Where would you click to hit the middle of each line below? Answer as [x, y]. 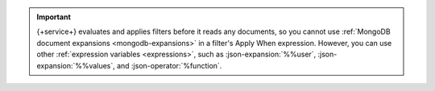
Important [54, 17]
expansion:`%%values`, [76, 65]
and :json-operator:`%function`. [170, 65]
